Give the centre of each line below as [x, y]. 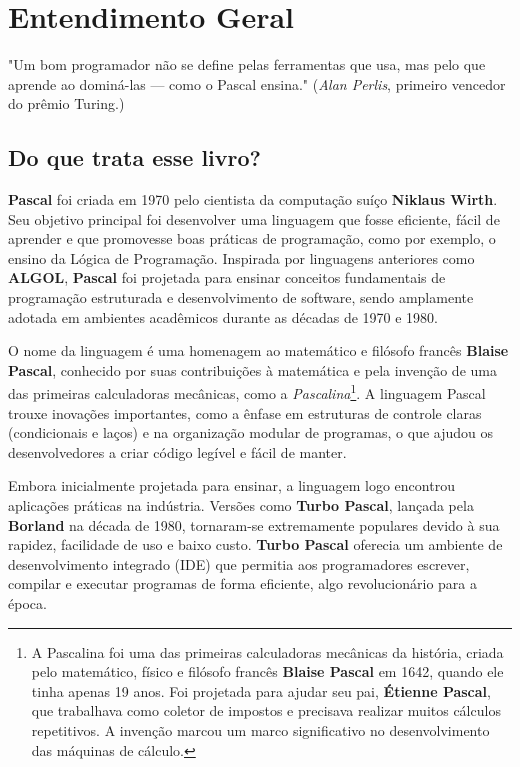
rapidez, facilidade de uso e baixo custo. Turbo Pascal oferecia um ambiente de [255, 544]
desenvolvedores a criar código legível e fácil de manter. [177, 451]
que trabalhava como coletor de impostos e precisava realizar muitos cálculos [266, 710]
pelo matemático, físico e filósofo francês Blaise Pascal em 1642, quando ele [267, 671]
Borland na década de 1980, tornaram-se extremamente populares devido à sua [254, 524]
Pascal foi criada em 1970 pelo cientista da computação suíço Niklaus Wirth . [253, 199]
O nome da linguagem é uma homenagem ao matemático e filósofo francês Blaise [258, 350]
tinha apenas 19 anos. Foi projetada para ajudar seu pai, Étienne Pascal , [261, 690]
